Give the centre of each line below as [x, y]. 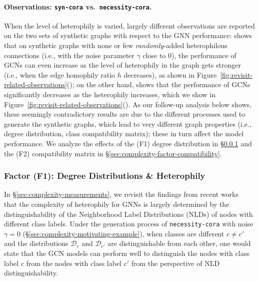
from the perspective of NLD [175, 263]
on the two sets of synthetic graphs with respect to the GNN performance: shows [128, 35]
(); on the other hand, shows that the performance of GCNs [158, 84]
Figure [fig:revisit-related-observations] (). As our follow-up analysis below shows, [128, 104]
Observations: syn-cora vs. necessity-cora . [78, 6]
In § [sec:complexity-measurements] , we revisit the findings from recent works [121, 194]
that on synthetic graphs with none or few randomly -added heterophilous [116, 45]
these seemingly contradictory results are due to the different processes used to [125, 114]
